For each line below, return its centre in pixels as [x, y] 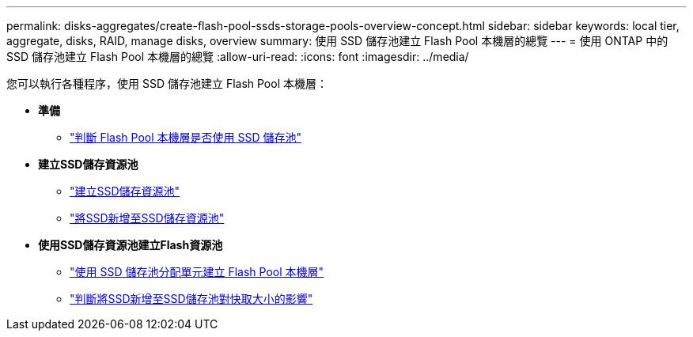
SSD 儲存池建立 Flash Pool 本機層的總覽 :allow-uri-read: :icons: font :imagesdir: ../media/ [238, 57]
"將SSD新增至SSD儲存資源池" [147, 218]
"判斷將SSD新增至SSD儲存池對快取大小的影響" [191, 299]
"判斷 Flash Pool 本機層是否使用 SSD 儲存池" [186, 137]
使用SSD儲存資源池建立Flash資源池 [131, 245]
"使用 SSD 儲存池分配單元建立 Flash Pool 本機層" [197, 272]
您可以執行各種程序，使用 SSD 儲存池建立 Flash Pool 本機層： [167, 83]
